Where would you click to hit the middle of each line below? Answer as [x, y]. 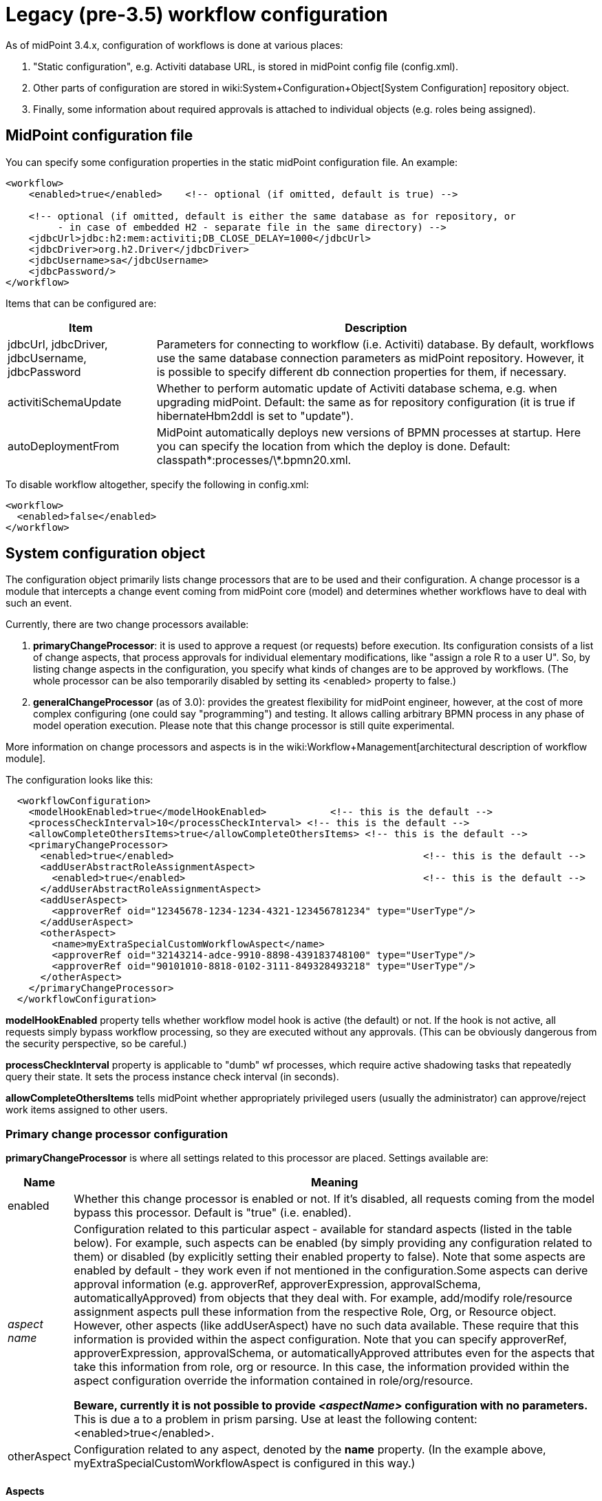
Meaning [335, 1183]
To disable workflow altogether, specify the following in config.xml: [157, 484]
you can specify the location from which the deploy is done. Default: [333, 446]
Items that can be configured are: [81, 303]
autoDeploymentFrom [64, 446]
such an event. [39, 603]
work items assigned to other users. [87, 1110]
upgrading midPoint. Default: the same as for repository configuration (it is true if [366, 402]
